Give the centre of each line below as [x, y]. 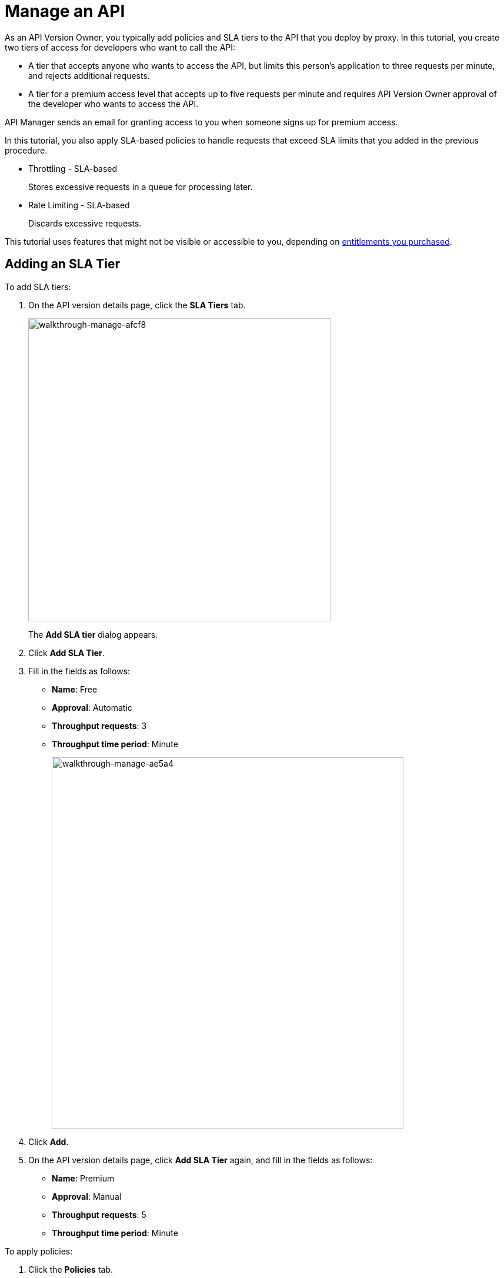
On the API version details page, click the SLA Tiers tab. [137, 305]
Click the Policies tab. [71, 1269]
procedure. [26, 150]
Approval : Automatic [92, 707]
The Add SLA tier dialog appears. [93, 634]
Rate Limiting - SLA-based [79, 205]
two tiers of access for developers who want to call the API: [120, 47]
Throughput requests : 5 [99, 1214]
